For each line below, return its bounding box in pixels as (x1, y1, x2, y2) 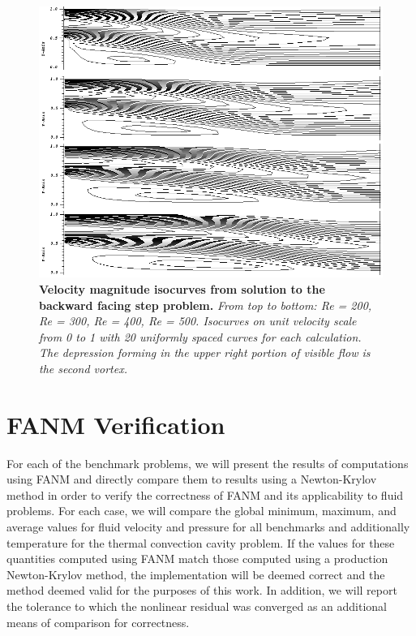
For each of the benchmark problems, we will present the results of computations (6, 454, 409, 471)
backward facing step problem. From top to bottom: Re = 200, (39, 296, 372, 313)
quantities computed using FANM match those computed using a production (6, 550, 388, 567)
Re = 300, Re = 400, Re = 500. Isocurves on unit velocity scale (39, 312, 357, 329)
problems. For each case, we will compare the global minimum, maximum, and (6, 502, 397, 519)
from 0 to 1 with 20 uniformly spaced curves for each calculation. (39, 328, 362, 345)
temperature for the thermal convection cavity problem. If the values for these (6, 534, 395, 551)
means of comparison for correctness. (6, 613, 190, 630)
